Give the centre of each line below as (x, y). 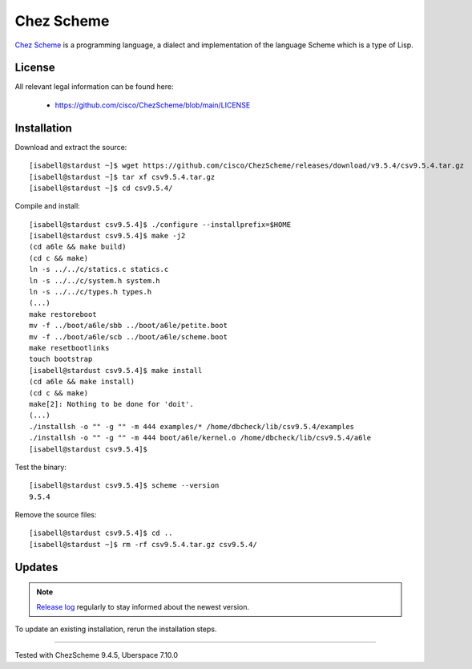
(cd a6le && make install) (82, 382)
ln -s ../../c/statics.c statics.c (99, 270)
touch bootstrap (61, 359)
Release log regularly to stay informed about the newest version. (143, 606)
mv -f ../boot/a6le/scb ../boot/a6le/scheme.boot (129, 337)
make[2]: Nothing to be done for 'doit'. (111, 404)
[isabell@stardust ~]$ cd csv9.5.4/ (101, 188)
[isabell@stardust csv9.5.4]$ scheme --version (124, 486)
